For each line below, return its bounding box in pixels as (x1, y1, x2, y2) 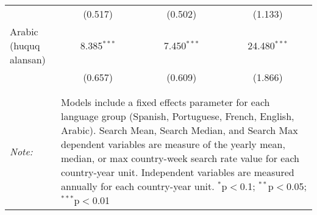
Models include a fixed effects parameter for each (61, 95, 270, 109)
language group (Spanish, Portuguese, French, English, (61, 109, 294, 123)
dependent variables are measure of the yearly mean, (61, 137, 285, 151)
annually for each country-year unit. (61, 179, 215, 193)
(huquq (10, 38, 40, 52)
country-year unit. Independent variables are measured (61, 165, 294, 179)
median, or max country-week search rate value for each (61, 151, 299, 165)
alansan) (10, 52, 46, 66)
